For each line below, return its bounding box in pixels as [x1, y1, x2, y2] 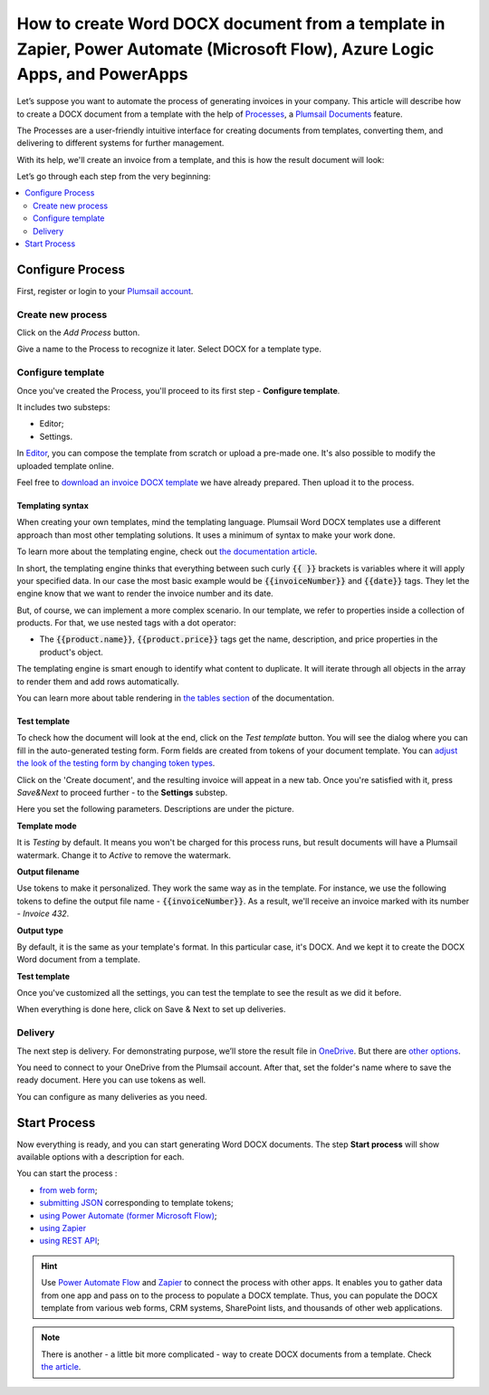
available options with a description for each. [16, 1151, 185, 1162]
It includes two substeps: [16, 402, 110, 413]
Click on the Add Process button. [16, 327, 140, 339]
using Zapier [39, 1223, 86, 1234]
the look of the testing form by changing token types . [16, 758, 216, 769]
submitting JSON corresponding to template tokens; [39, 1198, 235, 1209]
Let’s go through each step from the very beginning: [16, 171, 212, 182]
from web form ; [39, 1184, 98, 1195]
